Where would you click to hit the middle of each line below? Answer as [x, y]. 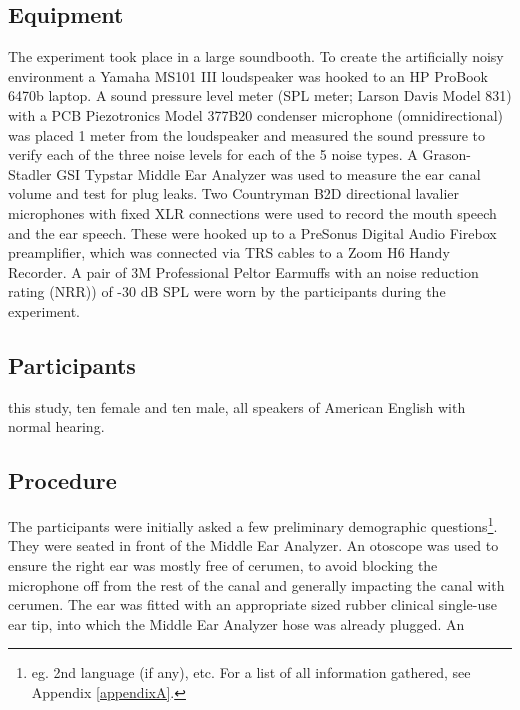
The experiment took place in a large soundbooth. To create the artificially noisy [256, 56]
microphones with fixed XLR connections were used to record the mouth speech [252, 212]
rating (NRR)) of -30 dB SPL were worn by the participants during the [227, 291]
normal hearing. [56, 426]
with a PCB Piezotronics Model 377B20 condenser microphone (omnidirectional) [255, 114]
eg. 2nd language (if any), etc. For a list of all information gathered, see [251, 672]
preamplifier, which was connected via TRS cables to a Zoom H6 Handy [229, 252]
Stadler [30, 173]
